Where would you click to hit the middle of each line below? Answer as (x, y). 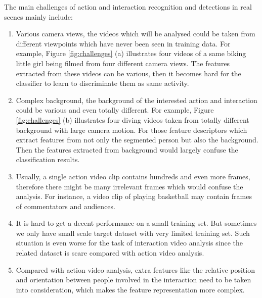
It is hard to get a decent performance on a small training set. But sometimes (136, 223)
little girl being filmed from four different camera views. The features (123, 63)
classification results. (48, 159)
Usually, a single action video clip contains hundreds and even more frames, (133, 176)
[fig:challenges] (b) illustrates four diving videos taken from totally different (133, 119)
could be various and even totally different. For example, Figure (115, 110)
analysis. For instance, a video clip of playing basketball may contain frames (134, 196)
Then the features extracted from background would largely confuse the (127, 149)
